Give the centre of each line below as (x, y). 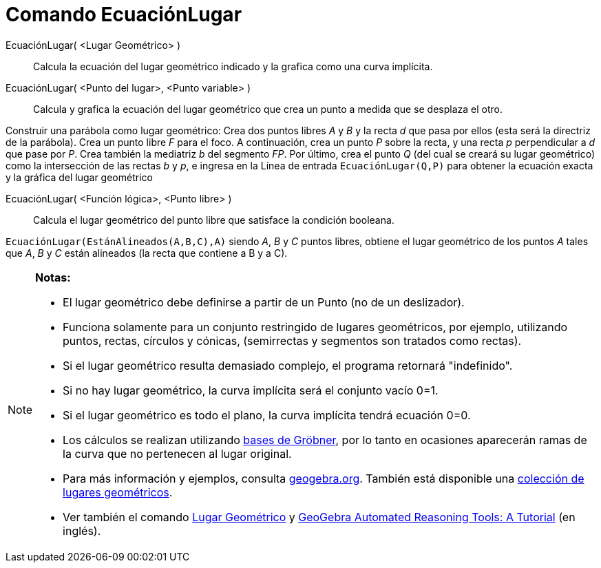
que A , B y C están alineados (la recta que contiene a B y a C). (147, 253)
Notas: (53, 277)
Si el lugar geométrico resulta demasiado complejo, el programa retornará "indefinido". (288, 365)
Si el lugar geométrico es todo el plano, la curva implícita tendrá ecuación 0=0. (267, 415)
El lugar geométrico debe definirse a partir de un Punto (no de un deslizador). (264, 302)
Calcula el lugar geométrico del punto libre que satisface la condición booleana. (214, 220)
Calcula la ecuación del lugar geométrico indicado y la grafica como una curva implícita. (233, 66)
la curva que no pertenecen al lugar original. (177, 453)
